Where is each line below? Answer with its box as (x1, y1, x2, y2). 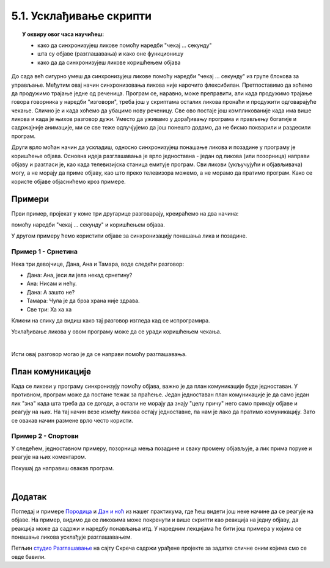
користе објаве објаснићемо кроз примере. (11, 178, 127, 185)
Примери (11, 194, 49, 204)
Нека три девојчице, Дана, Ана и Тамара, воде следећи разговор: (11, 260, 185, 268)
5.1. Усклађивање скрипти (11, 9, 152, 23)
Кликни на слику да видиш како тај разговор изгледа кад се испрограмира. (11, 316, 210, 324)
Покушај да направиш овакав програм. (11, 464, 114, 472)
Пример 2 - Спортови (11, 432, 79, 440)
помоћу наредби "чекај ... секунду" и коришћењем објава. (11, 221, 165, 228)
